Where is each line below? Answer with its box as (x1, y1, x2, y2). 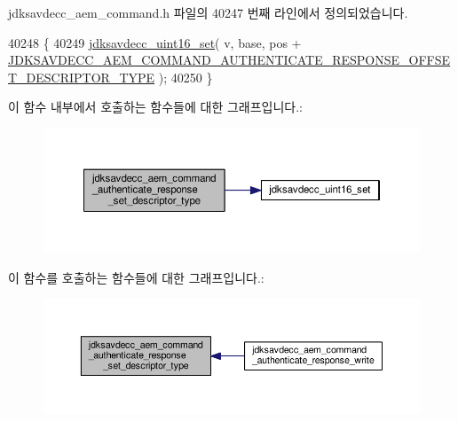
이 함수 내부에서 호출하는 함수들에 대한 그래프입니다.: (8, 97, 303, 116)
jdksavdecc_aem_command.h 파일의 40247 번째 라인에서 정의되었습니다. (8, 4, 408, 21)
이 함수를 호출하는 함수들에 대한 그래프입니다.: (8, 268, 265, 286)
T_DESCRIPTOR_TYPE (8, 67, 155, 86)
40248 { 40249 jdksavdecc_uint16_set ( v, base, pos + (8, 33, 302, 51)
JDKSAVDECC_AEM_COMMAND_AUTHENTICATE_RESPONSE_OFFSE (8, 51, 451, 69)
